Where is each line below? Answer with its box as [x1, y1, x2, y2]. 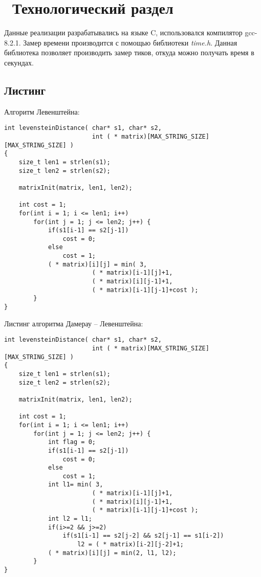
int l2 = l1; [48, 515, 92, 523]
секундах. [4, 57, 34, 68]
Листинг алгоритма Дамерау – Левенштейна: [4, 318, 143, 328]
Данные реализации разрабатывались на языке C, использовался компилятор [4, 27, 243, 38]
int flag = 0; [48, 438, 96, 446]
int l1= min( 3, [48, 481, 103, 489]
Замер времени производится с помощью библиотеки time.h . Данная [23, 37, 237, 48]
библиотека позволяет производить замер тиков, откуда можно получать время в [4, 47, 254, 58]
